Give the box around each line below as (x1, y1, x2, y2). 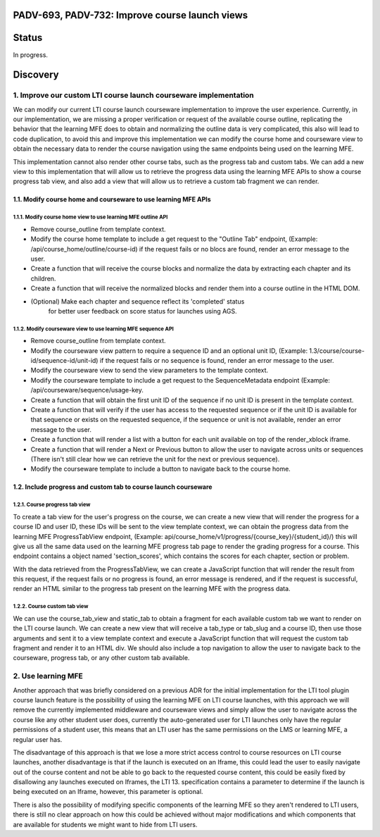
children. (30, 274, 56, 283)
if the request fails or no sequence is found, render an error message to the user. (99, 356, 334, 365)
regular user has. (13, 735, 63, 743)
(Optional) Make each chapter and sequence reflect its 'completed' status (30, 297, 245, 306)
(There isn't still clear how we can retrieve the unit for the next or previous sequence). (30, 454, 280, 463)
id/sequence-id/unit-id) (30, 356, 99, 365)
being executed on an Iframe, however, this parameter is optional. (13, 788, 203, 796)
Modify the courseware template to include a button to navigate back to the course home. (30, 465, 291, 473)
